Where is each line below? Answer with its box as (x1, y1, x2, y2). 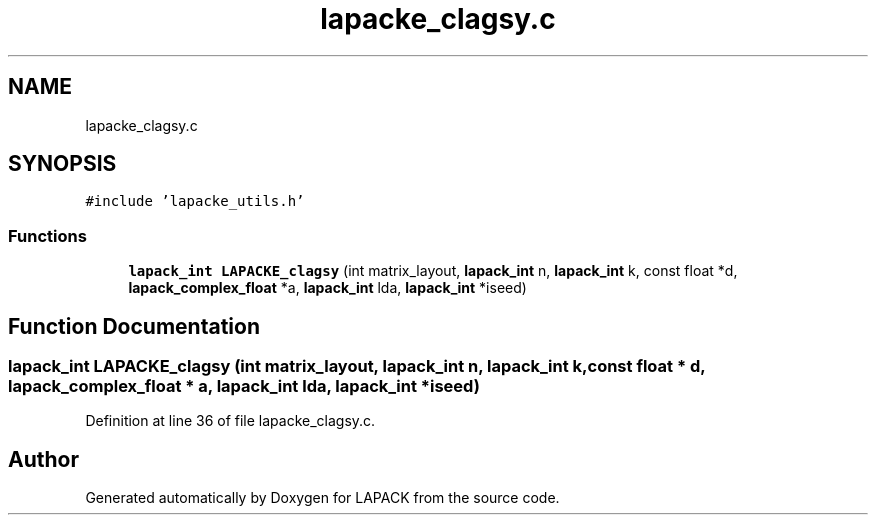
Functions (8, 225, 87, 246)
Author (8, 446, 79, 472)
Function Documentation (8, 313, 260, 339)
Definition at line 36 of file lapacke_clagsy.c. (85, 412, 376, 430)
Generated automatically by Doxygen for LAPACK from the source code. (85, 489, 560, 507)
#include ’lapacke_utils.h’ (85, 193, 305, 210)
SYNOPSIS (8, 151, 117, 177)
